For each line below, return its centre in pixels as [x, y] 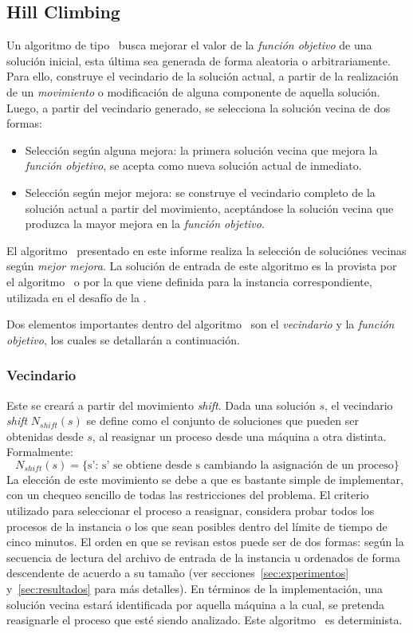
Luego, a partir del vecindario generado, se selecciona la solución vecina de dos [199, 107]
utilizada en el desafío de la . [77, 297]
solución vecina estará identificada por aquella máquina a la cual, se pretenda [196, 604]
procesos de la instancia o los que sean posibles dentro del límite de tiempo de [197, 526]
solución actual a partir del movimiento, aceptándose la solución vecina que [209, 208]
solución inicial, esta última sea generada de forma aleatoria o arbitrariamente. [199, 60]
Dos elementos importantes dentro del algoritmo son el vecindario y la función [201, 324]
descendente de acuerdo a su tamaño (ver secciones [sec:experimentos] [178, 573]
